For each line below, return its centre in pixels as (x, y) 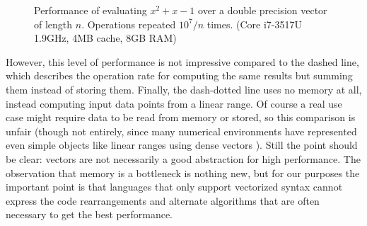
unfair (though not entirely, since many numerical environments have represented (181, 131)
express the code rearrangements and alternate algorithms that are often (163, 200)
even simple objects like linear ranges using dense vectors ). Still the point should (182, 145)
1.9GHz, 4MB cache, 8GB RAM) (105, 38)
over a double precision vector (263, 10)
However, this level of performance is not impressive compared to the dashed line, (182, 61)
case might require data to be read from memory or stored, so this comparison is (181, 117)
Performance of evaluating (91, 10)
